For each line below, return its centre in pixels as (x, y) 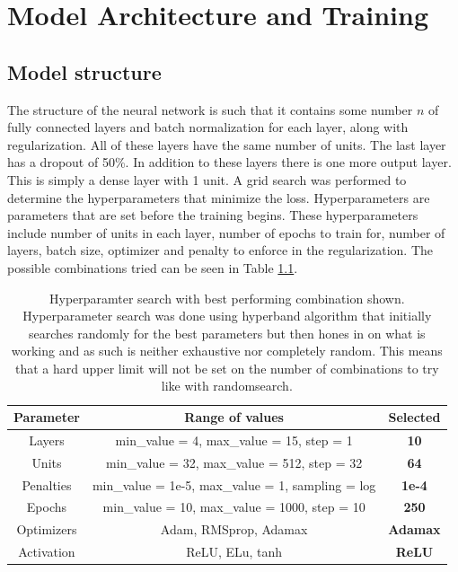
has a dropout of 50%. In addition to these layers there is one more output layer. (229, 162)
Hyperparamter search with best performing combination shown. (227, 298)
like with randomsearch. (227, 386)
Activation (47, 552)
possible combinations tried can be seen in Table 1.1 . (153, 267)
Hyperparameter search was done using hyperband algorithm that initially (227, 316)
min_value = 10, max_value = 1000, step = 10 (234, 507)
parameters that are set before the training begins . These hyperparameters (213, 215)
